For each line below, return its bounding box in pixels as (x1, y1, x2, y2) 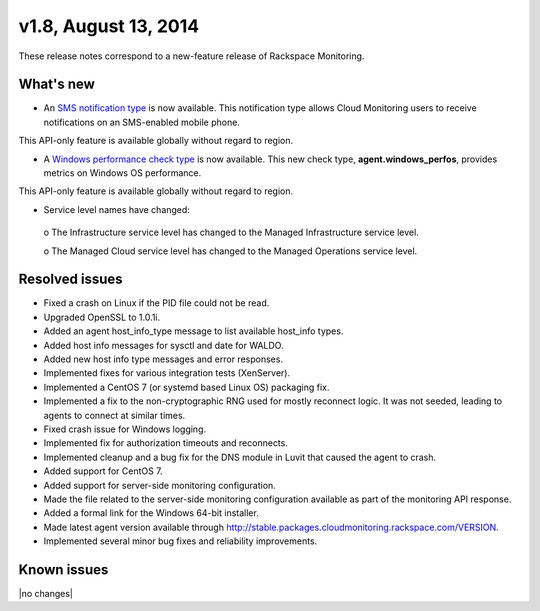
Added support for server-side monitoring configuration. (43, 479, 277, 491)
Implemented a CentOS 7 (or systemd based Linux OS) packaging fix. (43, 381, 330, 393)
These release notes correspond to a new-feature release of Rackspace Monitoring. (18, 50, 365, 62)
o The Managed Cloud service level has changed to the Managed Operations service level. (43, 245, 418, 257)
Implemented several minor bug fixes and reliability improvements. (43, 535, 318, 547)
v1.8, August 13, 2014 (18, 15, 200, 37)
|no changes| (18, 588, 74, 600)
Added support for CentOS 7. (43, 465, 164, 477)
